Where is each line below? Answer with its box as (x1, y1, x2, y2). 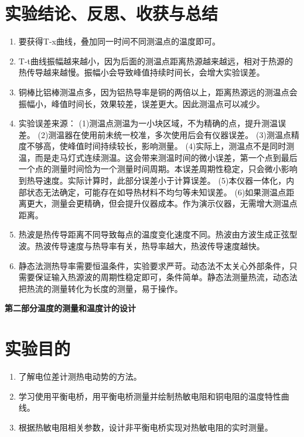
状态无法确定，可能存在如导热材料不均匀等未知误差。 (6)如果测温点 (26, 185, 286, 198)
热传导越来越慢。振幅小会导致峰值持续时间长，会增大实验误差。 (18, 66, 265, 78)
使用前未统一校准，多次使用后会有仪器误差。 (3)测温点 (81, 128, 291, 140)
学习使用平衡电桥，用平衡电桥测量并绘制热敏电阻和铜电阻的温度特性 (18, 390, 281, 402)
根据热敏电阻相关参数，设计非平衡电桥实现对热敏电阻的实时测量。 (18, 421, 273, 433)
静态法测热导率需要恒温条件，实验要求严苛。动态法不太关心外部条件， (18, 259, 289, 271)
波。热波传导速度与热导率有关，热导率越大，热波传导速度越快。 (18, 240, 265, 252)
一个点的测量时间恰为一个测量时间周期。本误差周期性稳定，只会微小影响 (18, 163, 298, 175)
